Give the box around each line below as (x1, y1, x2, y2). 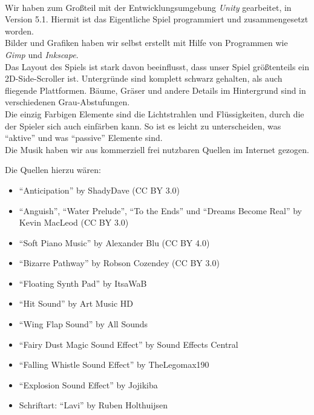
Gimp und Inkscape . (5, 48, 79, 60)
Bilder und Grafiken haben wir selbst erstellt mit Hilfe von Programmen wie (5, 36, 288, 49)
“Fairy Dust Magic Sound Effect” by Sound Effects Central (19, 338, 238, 350)
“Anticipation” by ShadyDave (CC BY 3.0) (19, 183, 180, 196)
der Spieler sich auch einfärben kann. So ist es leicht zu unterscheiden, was (5, 119, 281, 132)
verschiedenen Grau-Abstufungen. (5, 96, 130, 108)
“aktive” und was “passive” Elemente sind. (5, 131, 163, 144)
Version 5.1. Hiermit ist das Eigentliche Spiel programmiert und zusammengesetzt (5, 13, 309, 25)
